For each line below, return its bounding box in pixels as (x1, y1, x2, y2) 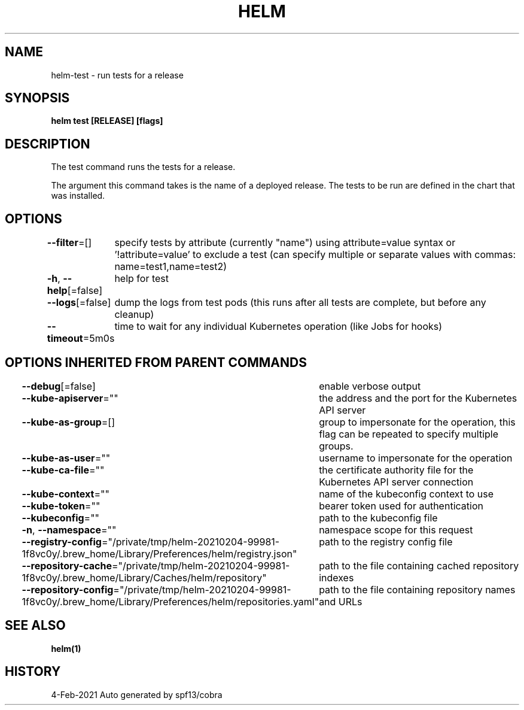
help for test (114, 272, 169, 285)
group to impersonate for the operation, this (319, 415, 516, 428)
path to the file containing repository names (319, 583, 516, 596)
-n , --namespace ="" (22, 523, 117, 536)
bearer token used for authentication (319, 499, 483, 512)
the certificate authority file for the (319, 463, 474, 476)
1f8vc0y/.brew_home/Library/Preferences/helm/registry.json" (22, 547, 297, 560)
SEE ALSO (5, 618, 66, 633)
